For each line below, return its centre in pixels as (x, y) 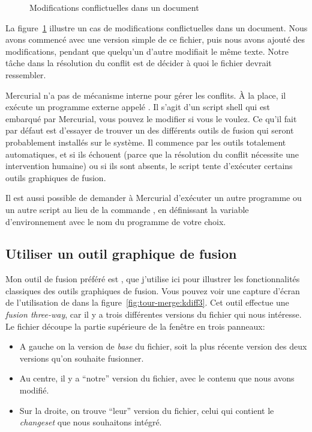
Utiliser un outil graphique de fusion (121, 254)
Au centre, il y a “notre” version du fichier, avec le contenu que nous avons (157, 378)
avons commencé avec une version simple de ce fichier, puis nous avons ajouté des (155, 39)
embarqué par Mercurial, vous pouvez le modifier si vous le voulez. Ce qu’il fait (151, 118)
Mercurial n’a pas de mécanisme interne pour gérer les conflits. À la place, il (146, 95)
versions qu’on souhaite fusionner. (82, 358)
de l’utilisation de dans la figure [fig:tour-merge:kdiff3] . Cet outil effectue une (147, 302)
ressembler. (26, 74)
